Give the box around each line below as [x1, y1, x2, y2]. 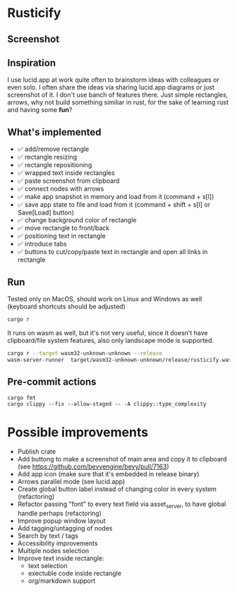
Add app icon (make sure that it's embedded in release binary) [17, 470, 200, 478]
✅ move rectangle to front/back [17, 224, 110, 232]
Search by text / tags [17, 531, 79, 540]
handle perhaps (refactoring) [17, 509, 102, 518]
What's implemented [7, 126, 102, 138]
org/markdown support [28, 576, 96, 585]
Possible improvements [7, 424, 149, 440]
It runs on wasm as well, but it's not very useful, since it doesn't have [7, 328, 208, 337]
